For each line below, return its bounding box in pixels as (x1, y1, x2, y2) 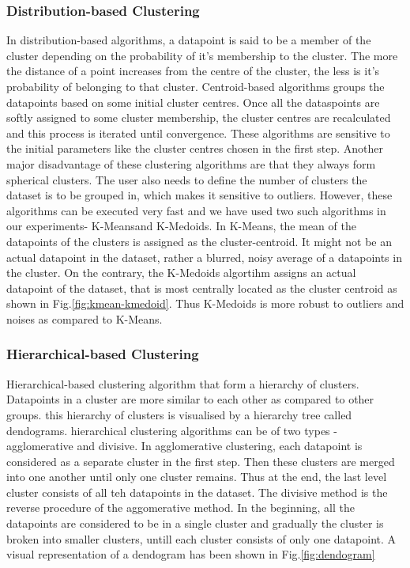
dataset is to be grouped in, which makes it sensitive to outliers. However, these (6, 187, 393, 203)
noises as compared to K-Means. (6, 310, 163, 327)
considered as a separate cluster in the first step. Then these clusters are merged (6, 453, 395, 469)
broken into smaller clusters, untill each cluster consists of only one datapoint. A (6, 530, 397, 547)
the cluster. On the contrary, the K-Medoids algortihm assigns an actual (6, 264, 356, 281)
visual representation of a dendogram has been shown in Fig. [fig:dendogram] (6, 546, 375, 562)
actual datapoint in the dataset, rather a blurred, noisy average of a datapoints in (6, 248, 402, 265)
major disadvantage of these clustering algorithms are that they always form (6, 155, 376, 172)
